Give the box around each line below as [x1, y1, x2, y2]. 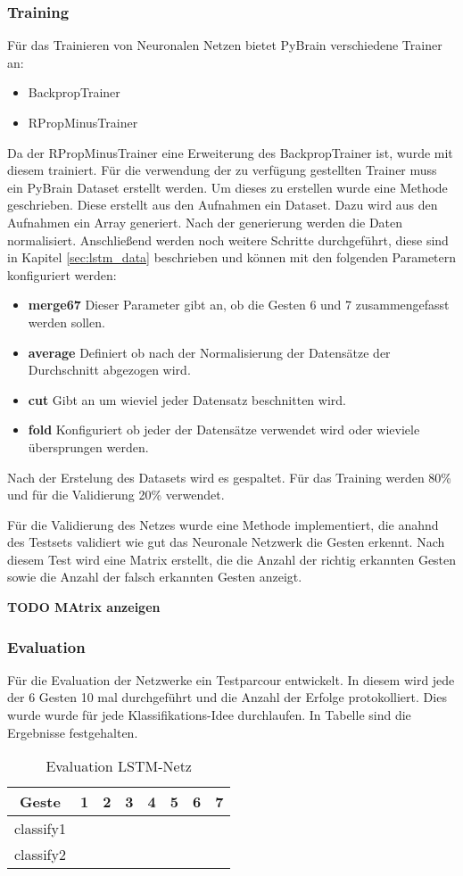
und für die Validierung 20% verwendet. [7, 485, 225, 504]
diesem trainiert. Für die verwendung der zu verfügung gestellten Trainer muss [7, 161, 437, 179]
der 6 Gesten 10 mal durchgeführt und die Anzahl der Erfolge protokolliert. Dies [7, 688, 447, 707]
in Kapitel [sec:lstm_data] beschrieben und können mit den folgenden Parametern [7, 248, 457, 267]
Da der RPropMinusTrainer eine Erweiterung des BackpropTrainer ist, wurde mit [7, 143, 453, 161]
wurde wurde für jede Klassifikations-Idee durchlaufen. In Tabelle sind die [7, 706, 411, 724]
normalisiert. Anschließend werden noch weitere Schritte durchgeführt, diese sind [7, 230, 449, 249]
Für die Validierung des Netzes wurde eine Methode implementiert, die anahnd [7, 515, 439, 533]
